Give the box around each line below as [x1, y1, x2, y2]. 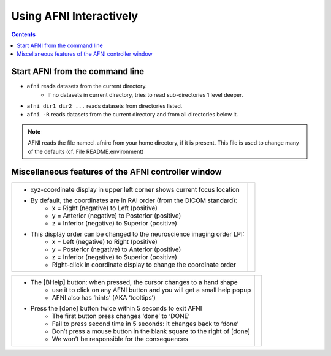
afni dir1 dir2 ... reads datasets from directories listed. [26, 102, 183, 110]
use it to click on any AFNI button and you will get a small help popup [51, 286, 251, 294]
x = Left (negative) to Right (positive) [51, 238, 158, 246]
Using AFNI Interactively [11, 9, 138, 23]
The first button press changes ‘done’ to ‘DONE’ [51, 312, 190, 320]
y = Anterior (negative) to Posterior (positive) [51, 211, 181, 220]
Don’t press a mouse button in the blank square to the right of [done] [51, 327, 251, 336]
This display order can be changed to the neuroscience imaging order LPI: [30, 230, 245, 238]
